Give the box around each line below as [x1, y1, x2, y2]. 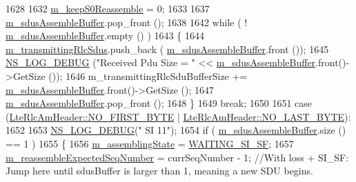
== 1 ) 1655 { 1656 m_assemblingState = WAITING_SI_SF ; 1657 [6, 136, 294, 150]
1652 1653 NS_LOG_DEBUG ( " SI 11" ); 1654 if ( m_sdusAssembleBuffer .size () [6, 123, 346, 137]
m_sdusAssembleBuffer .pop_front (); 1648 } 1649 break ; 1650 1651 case [6, 96, 313, 110]
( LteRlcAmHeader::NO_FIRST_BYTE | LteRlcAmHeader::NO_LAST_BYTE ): [6, 109, 351, 123]
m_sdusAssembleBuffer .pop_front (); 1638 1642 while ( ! [6, 14, 248, 29]
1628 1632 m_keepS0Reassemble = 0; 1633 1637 [6, 1, 210, 15]
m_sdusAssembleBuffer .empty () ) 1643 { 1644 [6, 28, 204, 43]
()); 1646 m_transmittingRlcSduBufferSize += [48, 68, 248, 83]
